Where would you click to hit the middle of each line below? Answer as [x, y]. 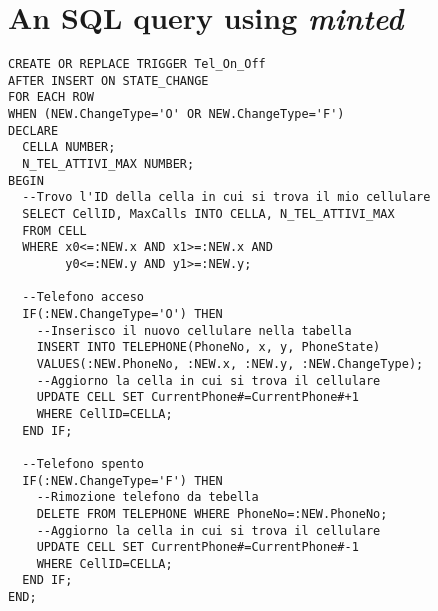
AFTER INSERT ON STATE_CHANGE [108, 80]
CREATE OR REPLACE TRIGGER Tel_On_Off [137, 64]
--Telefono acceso [83, 297]
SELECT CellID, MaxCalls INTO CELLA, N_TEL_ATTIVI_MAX [208, 214]
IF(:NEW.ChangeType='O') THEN [122, 313]
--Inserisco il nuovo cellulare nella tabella [194, 330]
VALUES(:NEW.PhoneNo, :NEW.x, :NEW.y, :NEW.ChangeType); [230, 363]
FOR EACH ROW [51, 97]
